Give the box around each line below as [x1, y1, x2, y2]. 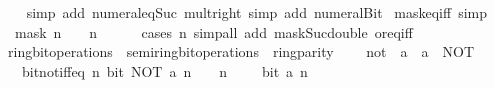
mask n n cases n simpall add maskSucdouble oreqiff [14, 21, 413, 42]
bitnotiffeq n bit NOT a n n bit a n [21, 60, 308, 81]
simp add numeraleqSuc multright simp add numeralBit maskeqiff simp [26, 2, 487, 22]
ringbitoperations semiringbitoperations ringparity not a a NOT [7, 41, 475, 62]
